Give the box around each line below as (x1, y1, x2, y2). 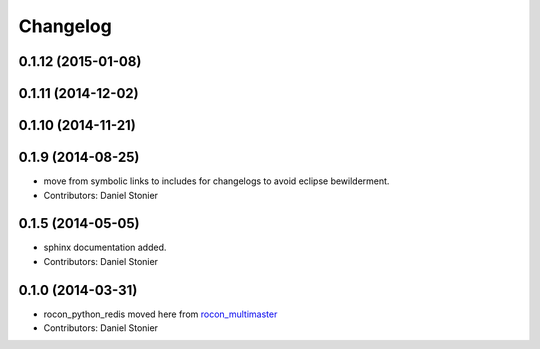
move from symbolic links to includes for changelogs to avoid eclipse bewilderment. (43, 175, 390, 187)
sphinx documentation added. (43, 241, 167, 254)
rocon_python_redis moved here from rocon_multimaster (43, 308, 278, 320)
